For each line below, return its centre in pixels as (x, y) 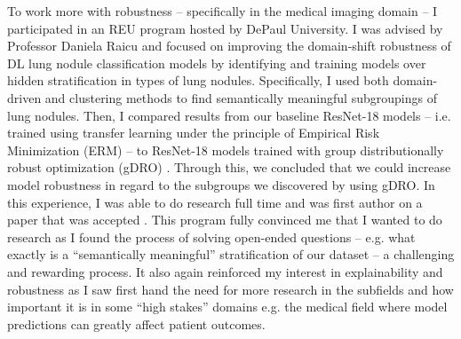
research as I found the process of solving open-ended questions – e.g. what (211, 237)
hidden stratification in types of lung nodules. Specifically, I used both (198, 80)
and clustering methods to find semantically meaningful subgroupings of (241, 97)
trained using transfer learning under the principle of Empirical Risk (194, 133)
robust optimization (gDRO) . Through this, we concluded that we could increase (229, 167)
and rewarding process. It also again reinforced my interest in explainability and (225, 271)
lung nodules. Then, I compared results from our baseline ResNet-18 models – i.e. (229, 115)
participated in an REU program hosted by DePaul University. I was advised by (225, 28)
